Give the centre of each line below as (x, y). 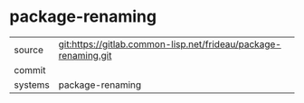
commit (30, 70)
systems (32, 85)
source (28, 50)
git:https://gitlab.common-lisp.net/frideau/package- (170, 44)
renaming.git (85, 55)
